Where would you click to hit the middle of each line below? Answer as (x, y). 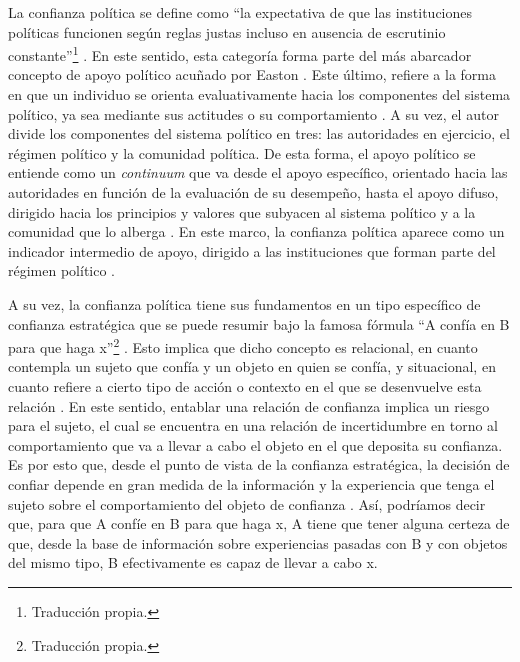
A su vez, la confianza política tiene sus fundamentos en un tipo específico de (244, 303)
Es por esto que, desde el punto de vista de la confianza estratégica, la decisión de (259, 464)
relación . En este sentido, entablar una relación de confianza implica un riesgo (249, 405)
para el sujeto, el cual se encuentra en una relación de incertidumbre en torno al (253, 425)
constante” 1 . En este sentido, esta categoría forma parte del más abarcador (240, 53)
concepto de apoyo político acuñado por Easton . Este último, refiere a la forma (252, 74)
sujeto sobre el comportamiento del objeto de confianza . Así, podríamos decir (247, 503)
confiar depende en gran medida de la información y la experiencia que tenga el (251, 483)
